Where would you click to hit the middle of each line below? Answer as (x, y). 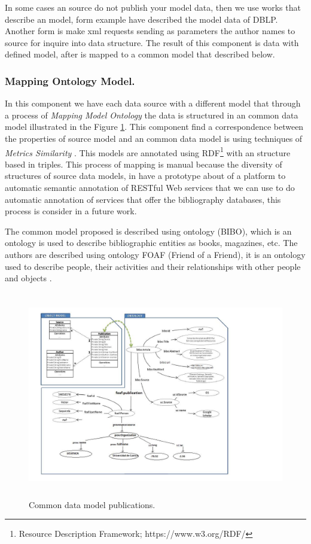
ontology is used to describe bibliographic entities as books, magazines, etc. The (151, 243)
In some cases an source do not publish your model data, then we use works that (153, 7)
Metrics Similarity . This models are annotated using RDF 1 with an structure (148, 151)
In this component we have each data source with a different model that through (153, 103)
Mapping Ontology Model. (70, 80)
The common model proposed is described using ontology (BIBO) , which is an (148, 231)
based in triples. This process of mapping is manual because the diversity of (144, 164)
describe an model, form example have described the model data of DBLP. (141, 19)
